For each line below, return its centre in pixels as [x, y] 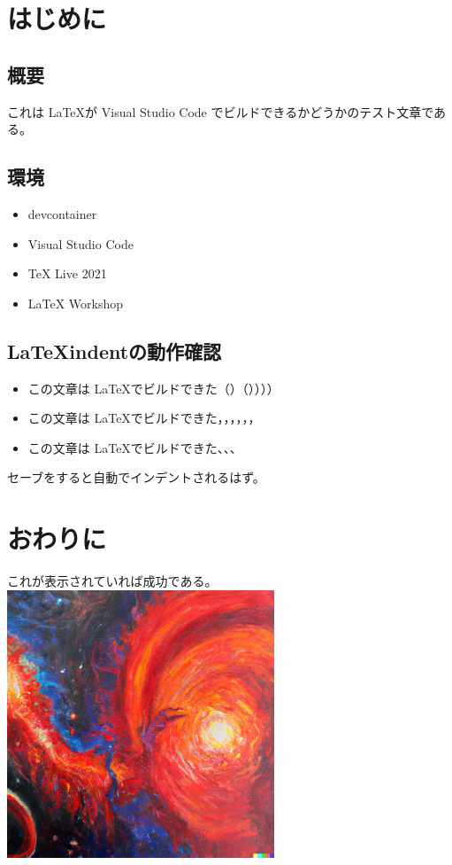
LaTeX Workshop [76, 303]
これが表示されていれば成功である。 [112, 581]
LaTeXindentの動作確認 [115, 351]
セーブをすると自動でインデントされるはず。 [136, 477]
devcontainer [62, 213]
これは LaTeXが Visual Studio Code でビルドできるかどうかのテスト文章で [221, 111]
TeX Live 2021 [67, 273]
